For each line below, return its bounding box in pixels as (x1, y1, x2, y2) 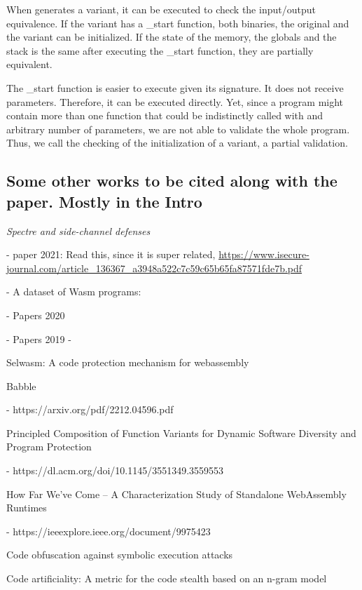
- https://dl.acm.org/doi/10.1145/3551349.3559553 (6, 463, 224, 478)
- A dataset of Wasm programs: (6, 284, 141, 299)
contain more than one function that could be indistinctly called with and (6, 108, 323, 123)
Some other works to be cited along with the (6, 170, 337, 192)
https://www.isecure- (218, 247, 309, 262)
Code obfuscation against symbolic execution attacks (6, 547, 233, 562)
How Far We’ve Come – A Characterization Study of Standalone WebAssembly (6, 486, 347, 501)
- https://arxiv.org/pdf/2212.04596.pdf (6, 402, 174, 417)
